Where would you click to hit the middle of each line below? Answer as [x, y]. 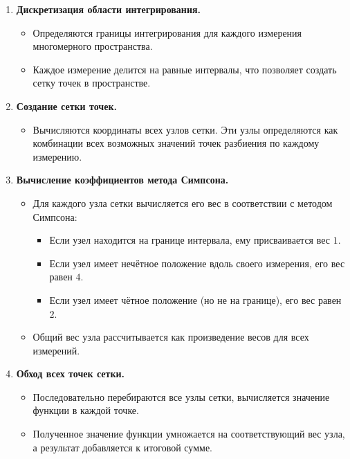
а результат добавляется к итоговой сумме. [122, 447]
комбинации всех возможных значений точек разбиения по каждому [176, 143]
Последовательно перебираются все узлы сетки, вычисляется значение [181, 396]
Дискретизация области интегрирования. [109, 9]
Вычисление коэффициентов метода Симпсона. [122, 180]
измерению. [57, 156]
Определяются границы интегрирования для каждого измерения [167, 32]
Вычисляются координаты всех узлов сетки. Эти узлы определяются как [185, 129]
